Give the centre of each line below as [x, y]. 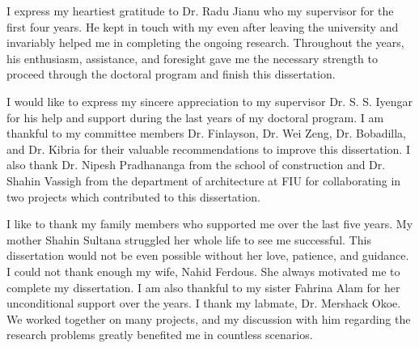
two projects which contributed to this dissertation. [133, 196]
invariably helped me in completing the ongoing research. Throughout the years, [205, 42]
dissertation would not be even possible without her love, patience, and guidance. [208, 255]
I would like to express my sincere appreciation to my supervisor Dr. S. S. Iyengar [210, 101]
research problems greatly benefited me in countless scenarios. [160, 335]
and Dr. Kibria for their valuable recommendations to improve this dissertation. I [208, 149]
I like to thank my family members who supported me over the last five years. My [210, 224]
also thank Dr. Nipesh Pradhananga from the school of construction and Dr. [196, 165]
